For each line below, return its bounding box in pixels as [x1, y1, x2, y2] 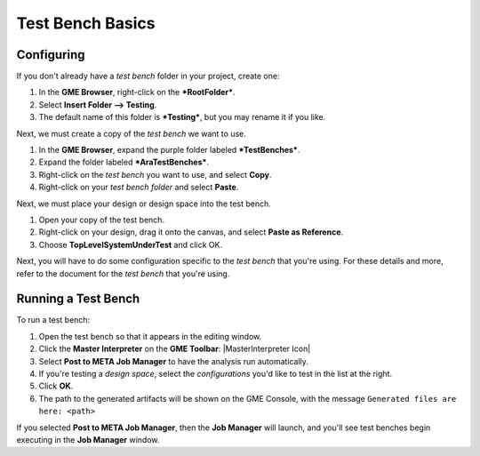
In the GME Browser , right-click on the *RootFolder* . [38, 87, 236, 98]
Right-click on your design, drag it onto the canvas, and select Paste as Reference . [38, 227, 344, 237]
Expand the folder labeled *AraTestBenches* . [38, 156, 209, 168]
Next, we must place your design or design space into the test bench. [16, 198, 271, 209]
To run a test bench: [16, 315, 91, 325]
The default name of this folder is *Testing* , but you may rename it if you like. [38, 112, 326, 123]
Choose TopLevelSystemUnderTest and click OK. [38, 239, 222, 250]
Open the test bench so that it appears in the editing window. [38, 331, 262, 341]
